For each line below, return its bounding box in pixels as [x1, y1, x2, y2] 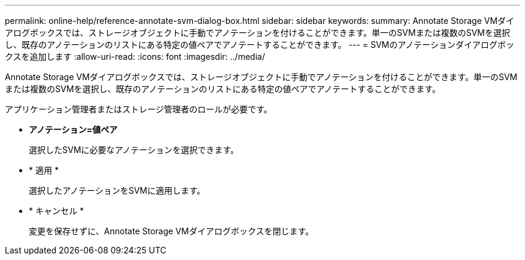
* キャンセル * [29, 206, 84, 216]
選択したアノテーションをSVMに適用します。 [29, 185, 206, 195]
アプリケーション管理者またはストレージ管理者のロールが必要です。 [5, 104, 273, 114]
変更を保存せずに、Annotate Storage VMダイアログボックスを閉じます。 [29, 226, 314, 236]
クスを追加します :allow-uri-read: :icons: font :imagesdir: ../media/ [5, 51, 265, 62]
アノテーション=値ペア [29, 124, 117, 134]
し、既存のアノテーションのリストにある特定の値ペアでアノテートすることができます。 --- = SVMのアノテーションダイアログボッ [5, 39, 514, 50]
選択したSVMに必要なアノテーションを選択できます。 [29, 145, 239, 155]
